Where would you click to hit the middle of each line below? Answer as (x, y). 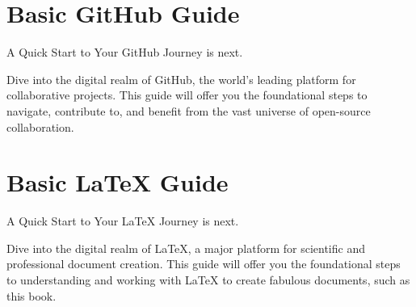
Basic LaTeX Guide (118, 182)
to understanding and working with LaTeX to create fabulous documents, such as (208, 280)
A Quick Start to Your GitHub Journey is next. (125, 52)
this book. (32, 295)
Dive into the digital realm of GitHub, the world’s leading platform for (181, 79)
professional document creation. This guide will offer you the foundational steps (204, 264)
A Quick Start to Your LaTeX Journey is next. (123, 221)
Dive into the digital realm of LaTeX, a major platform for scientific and (186, 248)
